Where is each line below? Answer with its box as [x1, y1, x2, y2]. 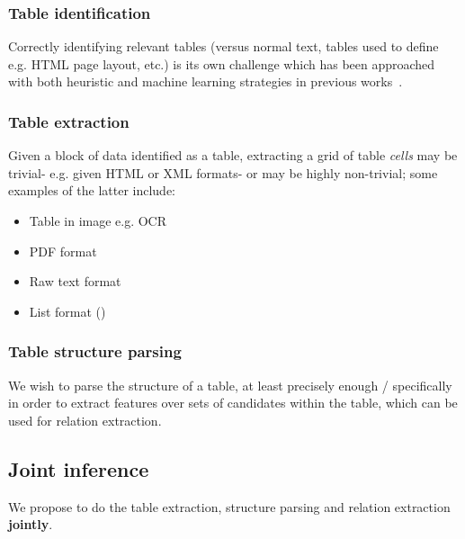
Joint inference [8, 454, 149, 482]
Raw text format [29, 272, 121, 291]
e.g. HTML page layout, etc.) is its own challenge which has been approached [8, 54, 435, 73]
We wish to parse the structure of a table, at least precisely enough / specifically [8, 375, 452, 394]
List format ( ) [29, 301, 106, 320]
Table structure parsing [8, 340, 182, 363]
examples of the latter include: [8, 181, 176, 200]
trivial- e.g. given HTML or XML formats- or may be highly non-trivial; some [8, 163, 438, 182]
